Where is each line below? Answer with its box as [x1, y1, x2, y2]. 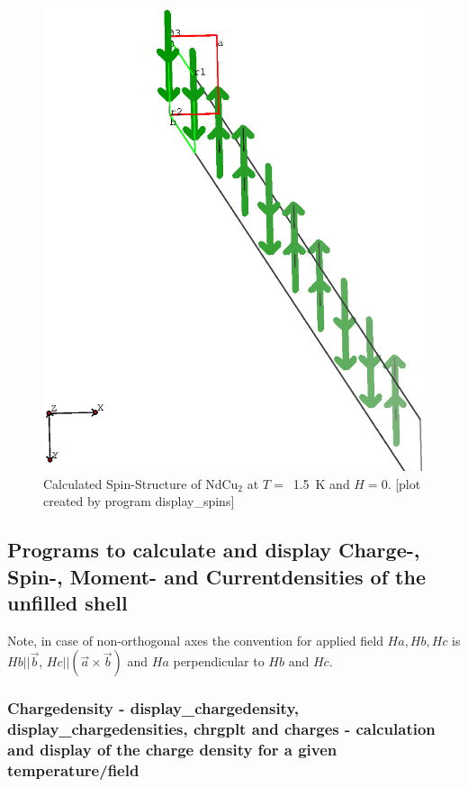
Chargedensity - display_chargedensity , [7, 697, 299, 719]
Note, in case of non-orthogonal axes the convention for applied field [7, 630, 383, 649]
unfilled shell [7, 588, 128, 616]
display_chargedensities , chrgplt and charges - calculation [7, 718, 436, 740]
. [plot [387, 474, 421, 493]
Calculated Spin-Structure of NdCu [43, 474, 238, 493]
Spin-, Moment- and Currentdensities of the [7, 562, 426, 590]
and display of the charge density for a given [7, 738, 337, 761]
